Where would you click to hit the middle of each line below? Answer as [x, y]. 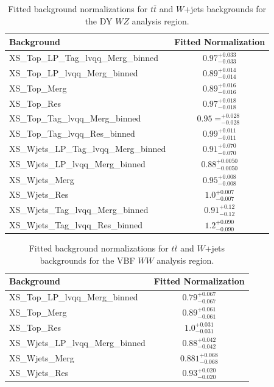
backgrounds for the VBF [87, 260]
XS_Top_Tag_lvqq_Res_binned [72, 133]
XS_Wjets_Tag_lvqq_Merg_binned [79, 210]
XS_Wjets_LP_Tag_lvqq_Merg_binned [88, 149]
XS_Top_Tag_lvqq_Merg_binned [75, 118]
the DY [99, 20]
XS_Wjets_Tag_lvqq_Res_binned [76, 225]
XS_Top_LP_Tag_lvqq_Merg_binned [84, 58]
